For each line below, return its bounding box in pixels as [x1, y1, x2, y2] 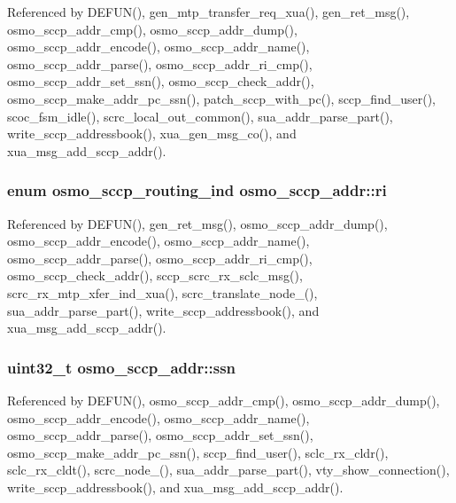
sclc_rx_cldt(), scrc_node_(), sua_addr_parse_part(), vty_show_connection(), [7, 460, 450, 479]
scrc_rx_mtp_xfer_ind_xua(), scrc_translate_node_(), [7, 283, 318, 302]
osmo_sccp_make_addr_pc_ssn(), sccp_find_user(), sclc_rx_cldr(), [7, 443, 389, 461]
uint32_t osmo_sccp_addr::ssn [7, 356, 236, 378]
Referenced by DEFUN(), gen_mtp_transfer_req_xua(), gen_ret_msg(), [7, 3, 410, 20]
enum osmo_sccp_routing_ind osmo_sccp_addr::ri [7, 179, 387, 201]
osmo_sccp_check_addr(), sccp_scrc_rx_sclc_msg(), [7, 266, 303, 285]
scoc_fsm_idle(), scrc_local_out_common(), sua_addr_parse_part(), [7, 106, 393, 125]
